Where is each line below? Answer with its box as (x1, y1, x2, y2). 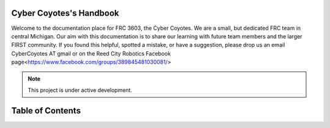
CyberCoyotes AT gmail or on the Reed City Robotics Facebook (11, 49, 171, 57)
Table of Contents (11, 105, 81, 116)
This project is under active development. (28, 86, 133, 94)
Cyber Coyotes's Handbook (11, 8, 119, 18)
